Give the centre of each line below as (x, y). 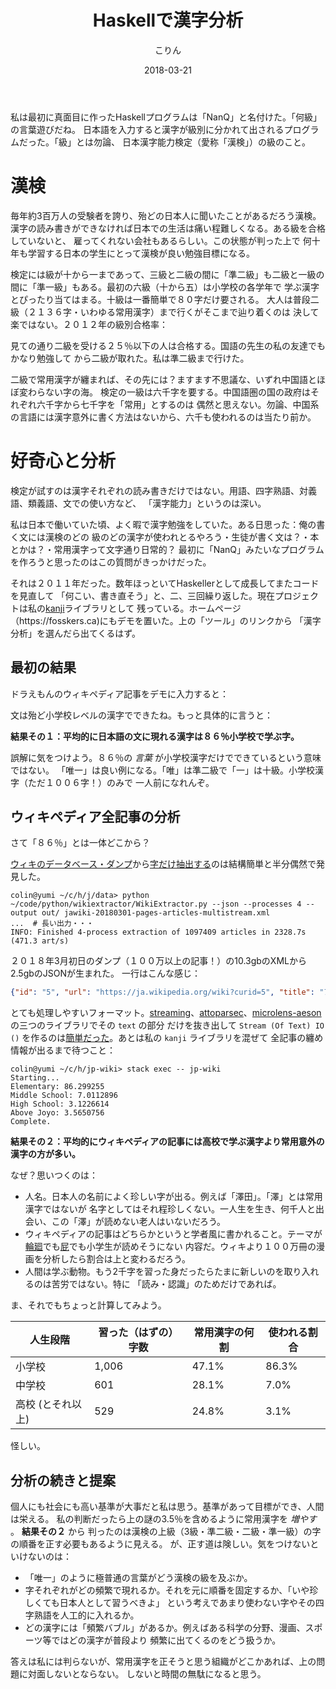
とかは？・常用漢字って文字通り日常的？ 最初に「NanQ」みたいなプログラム (167, 549)
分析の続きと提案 (63, 1480)
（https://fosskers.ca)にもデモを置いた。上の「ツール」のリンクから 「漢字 (166, 620)
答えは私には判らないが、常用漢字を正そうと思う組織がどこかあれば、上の (163, 1662)
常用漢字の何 (224, 1333)
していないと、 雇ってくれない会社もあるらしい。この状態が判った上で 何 (161, 240)
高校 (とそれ (44, 1404)
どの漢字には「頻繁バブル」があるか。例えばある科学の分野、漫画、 (165, 1628)
